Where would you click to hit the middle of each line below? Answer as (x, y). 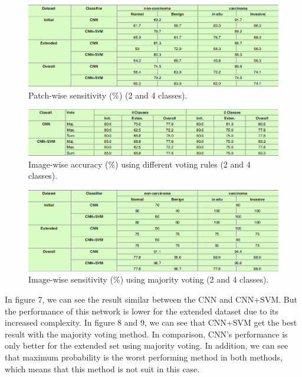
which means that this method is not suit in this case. (102, 368)
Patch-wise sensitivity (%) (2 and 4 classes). (108, 95)
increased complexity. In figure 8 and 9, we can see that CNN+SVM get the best (151, 322)
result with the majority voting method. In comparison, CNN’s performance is (146, 334)
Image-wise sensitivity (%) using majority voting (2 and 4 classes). (149, 279)
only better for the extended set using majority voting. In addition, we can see (147, 345)
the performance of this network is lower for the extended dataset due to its (142, 311)
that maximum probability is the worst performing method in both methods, (144, 357)
